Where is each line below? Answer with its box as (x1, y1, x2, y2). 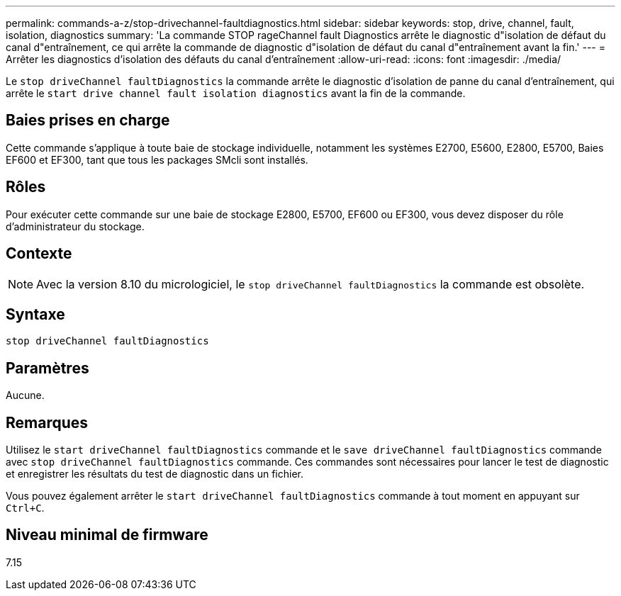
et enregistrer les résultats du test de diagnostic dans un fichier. (6, 468, 303, 480)
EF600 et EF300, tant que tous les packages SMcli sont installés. (6, 153, 308, 166)
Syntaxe (6, 305, 65, 323)
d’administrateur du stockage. (6, 220, 145, 232)
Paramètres (6, 359, 89, 377)
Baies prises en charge (6, 111, 170, 130)
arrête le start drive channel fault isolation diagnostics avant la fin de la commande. (6, 87, 466, 99)
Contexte (6, 244, 72, 263)
